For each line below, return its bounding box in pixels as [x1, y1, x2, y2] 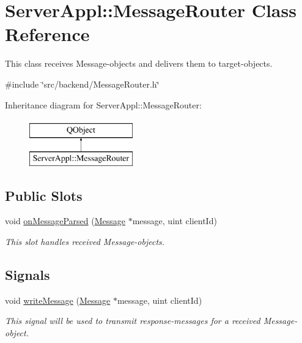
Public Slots [5, 186, 83, 205]
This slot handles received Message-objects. [5, 235, 165, 248]
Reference [5, 21, 90, 47]
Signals [5, 265, 50, 284]
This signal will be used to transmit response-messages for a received [5, 314, 260, 327]
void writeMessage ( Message [5, 293, 111, 306]
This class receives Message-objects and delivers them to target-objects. [5, 57, 273, 70]
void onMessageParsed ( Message [5, 214, 125, 227]
